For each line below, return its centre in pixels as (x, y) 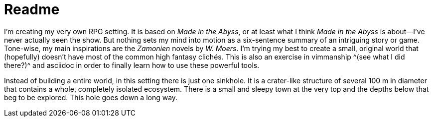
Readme (32, 9)
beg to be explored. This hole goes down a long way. (91, 97)
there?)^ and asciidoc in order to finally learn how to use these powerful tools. (132, 65)
